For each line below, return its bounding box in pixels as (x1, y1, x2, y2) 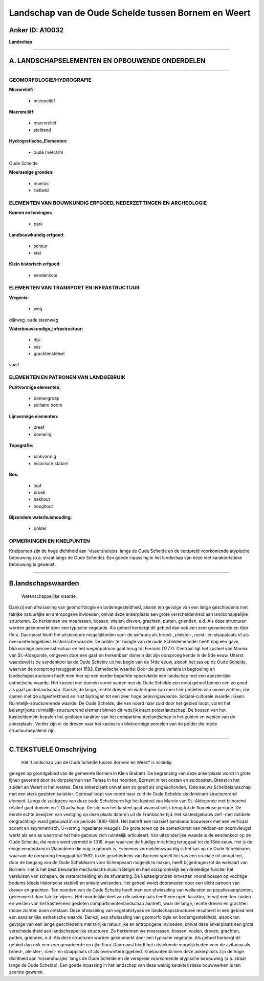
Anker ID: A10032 (9, 26, 64, 34)
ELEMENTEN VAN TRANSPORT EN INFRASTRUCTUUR (9, 284, 140, 291)
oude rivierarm (33, 149, 64, 155)
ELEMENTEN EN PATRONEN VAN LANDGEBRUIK (9, 374, 126, 381)
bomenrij (33, 431, 51, 437)
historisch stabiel (33, 460, 68, 466)
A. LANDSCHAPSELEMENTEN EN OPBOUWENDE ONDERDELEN (9, 56, 206, 65)
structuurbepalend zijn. (9, 727, 56, 734)
